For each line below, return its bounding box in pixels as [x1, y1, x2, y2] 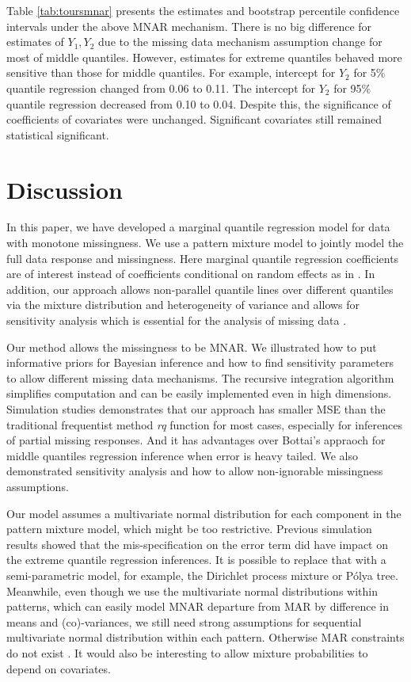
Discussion [6, 173, 123, 205]
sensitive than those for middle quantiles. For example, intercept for [6, 64, 336, 81]
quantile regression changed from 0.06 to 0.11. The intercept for [6, 79, 316, 96]
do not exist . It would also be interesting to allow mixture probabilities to [6, 644, 368, 661]
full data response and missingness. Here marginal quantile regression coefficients [6, 250, 399, 266]
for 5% [353, 64, 386, 81]
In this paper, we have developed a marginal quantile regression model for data [6, 219, 390, 235]
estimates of [6, 33, 64, 50]
